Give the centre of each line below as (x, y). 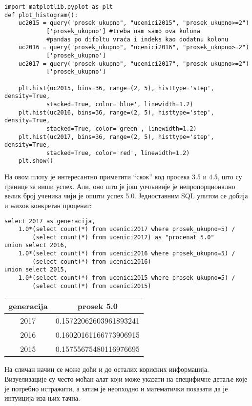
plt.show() (36, 161)
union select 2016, (36, 245)
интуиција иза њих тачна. (42, 398)
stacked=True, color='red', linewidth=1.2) (118, 153)
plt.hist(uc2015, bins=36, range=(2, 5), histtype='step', (116, 88)
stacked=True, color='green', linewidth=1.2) (121, 128)
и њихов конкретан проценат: (48, 205)
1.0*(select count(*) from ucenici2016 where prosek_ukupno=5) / (127, 254)
